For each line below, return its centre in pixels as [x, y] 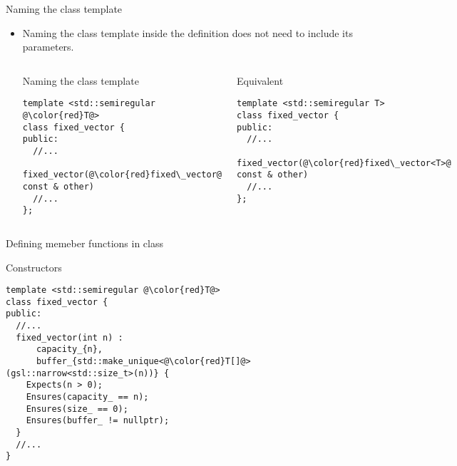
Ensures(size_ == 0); [77, 409]
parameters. [48, 47]
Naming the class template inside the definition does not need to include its [188, 32]
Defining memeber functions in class [84, 243]
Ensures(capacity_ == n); [87, 397]
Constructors [34, 267]
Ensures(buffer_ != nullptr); [98, 421]
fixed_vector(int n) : [70, 337]
